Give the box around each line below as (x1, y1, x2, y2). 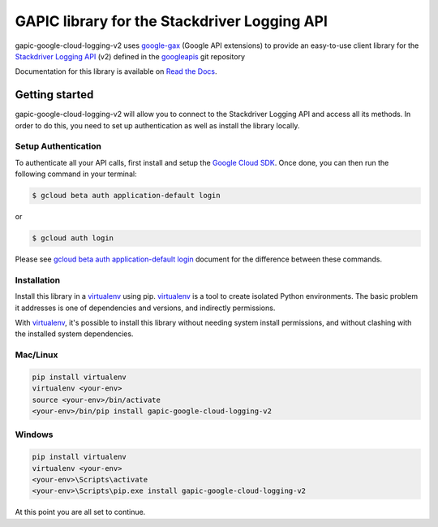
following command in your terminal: (15, 169, 137, 179)
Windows (15, 429, 54, 440)
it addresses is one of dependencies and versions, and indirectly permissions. (15, 303, 276, 313)
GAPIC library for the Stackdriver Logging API (15, 12, 328, 30)
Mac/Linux (15, 349, 58, 361)
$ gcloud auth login (32, 234, 114, 243)
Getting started (15, 88, 94, 102)
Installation (15, 274, 61, 286)
